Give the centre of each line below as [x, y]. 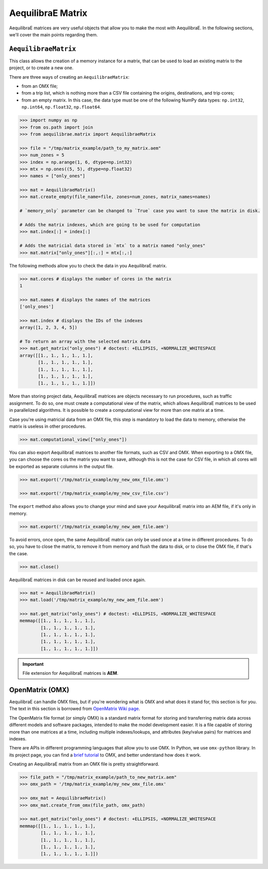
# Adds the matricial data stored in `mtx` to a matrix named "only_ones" [113, 246]
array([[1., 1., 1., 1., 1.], [56, 355]
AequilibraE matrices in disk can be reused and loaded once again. [77, 580]
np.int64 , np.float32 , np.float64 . [62, 107]
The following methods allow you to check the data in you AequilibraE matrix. [88, 265]
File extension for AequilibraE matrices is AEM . [70, 673]
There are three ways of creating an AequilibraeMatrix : [69, 77]
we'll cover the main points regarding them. [54, 34]
